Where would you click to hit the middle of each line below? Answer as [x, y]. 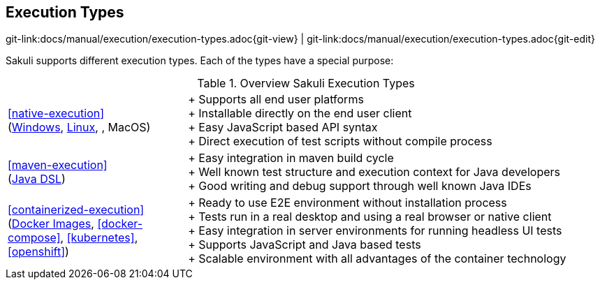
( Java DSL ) [37, 179]
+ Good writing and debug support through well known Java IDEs [360, 186]
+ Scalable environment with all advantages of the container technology [377, 259]
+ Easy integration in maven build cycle [291, 158]
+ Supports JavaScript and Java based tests [305, 245]
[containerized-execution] [76, 210]
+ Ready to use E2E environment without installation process [347, 203]
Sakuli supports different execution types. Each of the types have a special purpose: [200, 61]
